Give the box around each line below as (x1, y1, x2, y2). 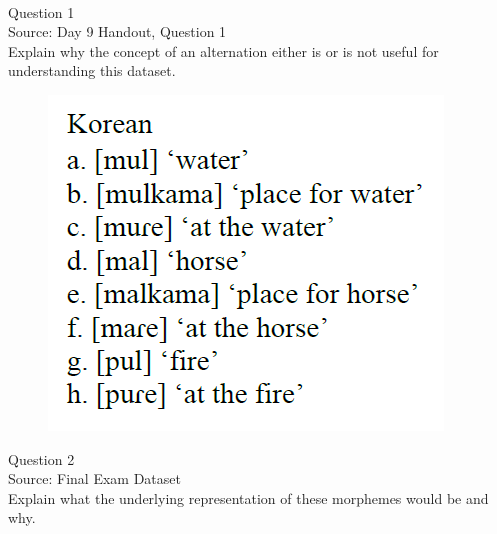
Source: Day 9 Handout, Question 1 (8, 21, 227, 42)
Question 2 (8, 448, 75, 469)
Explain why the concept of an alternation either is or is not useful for (8, 40, 439, 61)
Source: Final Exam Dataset (8, 468, 181, 489)
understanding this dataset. (8, 60, 176, 81)
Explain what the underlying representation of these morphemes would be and (8, 487, 489, 508)
